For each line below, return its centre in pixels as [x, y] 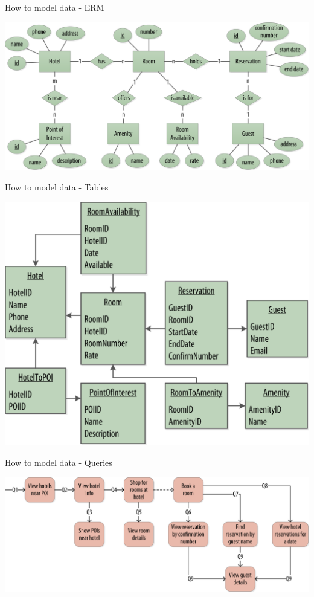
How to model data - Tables [57, 187]
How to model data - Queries [59, 463]
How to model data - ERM [55, 7]
